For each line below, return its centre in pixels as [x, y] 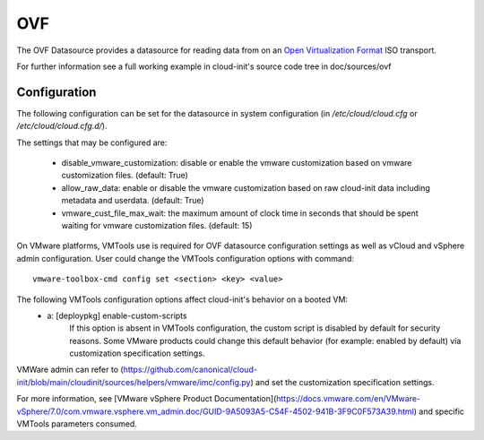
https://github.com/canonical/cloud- [190, 370]
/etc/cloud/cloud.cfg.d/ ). [62, 126]
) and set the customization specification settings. [342, 382]
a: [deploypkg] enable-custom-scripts [117, 315]
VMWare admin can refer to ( [70, 370]
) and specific [439, 411]
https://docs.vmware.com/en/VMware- [349, 399]
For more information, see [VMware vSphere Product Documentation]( [147, 399]
